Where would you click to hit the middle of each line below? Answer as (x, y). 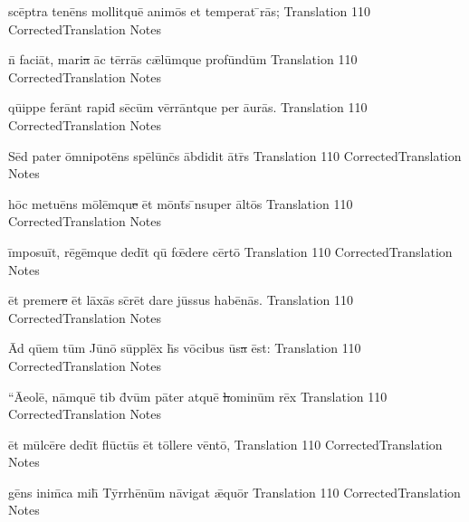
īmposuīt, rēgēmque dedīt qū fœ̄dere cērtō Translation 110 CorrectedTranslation (230, 251)
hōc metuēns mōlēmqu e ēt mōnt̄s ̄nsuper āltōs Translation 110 (181, 203)
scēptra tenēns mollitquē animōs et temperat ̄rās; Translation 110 (189, 11)
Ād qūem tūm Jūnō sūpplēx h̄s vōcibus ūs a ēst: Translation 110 (185, 348)
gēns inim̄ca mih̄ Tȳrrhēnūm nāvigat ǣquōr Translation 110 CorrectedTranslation (234, 492)
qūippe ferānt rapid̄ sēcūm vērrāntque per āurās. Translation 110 (188, 107)
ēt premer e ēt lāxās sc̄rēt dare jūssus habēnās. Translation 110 (181, 300)
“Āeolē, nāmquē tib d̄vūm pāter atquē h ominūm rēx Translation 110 (198, 396)
